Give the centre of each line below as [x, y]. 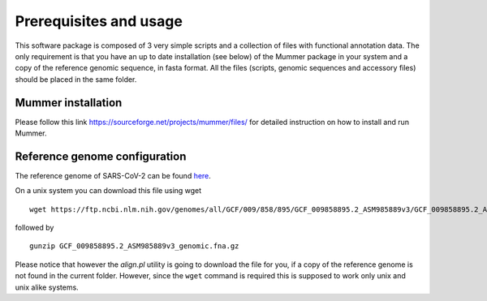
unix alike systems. [47, 287]
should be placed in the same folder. [76, 79]
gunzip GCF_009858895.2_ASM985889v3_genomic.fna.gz [134, 246]
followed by [34, 228]
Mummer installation [69, 103]
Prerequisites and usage [99, 21]
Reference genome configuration [101, 156]
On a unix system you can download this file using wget [108, 191]
